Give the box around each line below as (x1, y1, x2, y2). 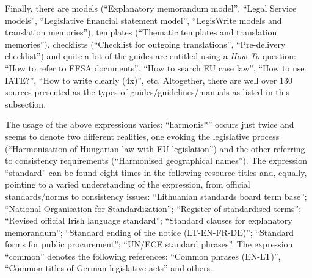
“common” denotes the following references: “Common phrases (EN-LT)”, (5, 249, 281, 262)
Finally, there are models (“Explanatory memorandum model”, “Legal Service (5, 2, 297, 14)
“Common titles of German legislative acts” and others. (5, 262, 212, 274)
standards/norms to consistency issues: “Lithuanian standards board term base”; (5, 189, 307, 202)
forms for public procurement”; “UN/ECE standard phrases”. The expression (5, 238, 293, 251)
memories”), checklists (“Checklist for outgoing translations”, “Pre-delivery (5, 37, 286, 50)
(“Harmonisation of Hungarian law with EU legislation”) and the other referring (5, 142, 305, 155)
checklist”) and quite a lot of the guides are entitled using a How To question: (5, 49, 296, 62)
